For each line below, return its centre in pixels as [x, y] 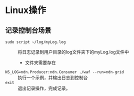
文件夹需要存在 [40, 62]
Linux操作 [26, 10]
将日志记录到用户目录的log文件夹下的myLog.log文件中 [73, 52]
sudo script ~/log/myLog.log [35, 42]
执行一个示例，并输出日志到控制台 [53, 77]
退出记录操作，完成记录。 [44, 88]
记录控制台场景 [28, 30]
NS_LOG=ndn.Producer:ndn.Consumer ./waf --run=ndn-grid [64, 72]
